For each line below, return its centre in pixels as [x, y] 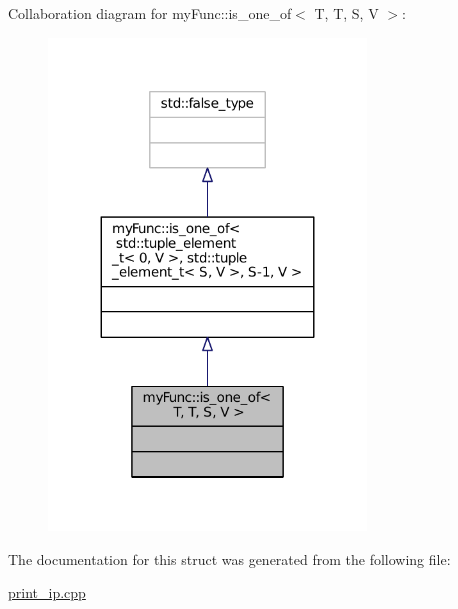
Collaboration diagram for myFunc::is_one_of [150, 13]
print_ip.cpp [47, 592]
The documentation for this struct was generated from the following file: [229, 558]
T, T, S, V [346, 13]
